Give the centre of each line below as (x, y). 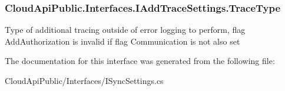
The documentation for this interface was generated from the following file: (140, 61)
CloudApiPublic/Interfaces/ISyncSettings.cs (84, 80)
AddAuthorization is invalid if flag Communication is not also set (122, 41)
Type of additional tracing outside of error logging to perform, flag (125, 30)
